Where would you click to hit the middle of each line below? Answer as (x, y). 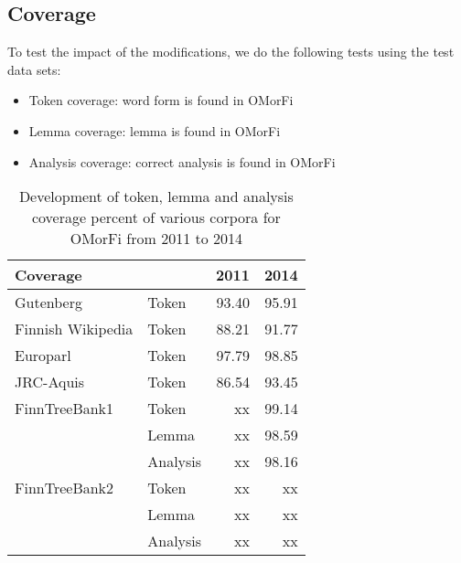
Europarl (43, 356)
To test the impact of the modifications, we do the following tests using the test (231, 52)
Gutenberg (48, 303)
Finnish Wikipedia (74, 329)
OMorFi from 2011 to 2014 (156, 239)
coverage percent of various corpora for (156, 218)
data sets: (34, 69)
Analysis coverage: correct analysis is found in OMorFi (182, 161)
